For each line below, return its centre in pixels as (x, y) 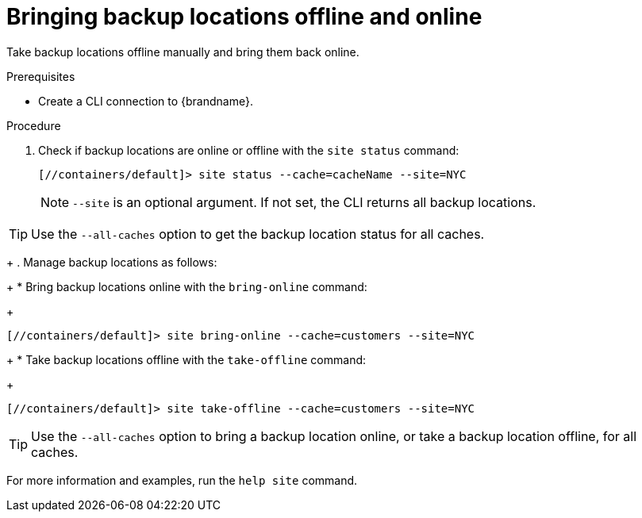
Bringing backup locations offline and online (244, 17)
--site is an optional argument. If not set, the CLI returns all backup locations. (304, 202)
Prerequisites (41, 76)
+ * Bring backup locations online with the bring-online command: (187, 286)
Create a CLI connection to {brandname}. (146, 101)
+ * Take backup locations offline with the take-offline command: (186, 359)
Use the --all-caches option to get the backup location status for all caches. (258, 234)
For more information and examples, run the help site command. (182, 480)
